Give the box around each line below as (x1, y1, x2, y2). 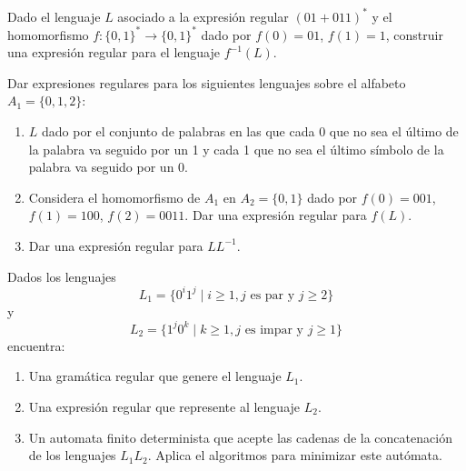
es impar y (244, 323, 304, 336)
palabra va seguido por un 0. (28, 157, 188, 176)
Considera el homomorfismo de (28, 187, 201, 206)
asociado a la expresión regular (117, 6, 289, 25)
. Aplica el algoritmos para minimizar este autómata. (147, 446, 442, 465)
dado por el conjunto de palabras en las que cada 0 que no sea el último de (42, 121, 459, 140)
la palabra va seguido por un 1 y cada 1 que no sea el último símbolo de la (28, 139, 444, 158)
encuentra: (7, 336, 65, 355)
